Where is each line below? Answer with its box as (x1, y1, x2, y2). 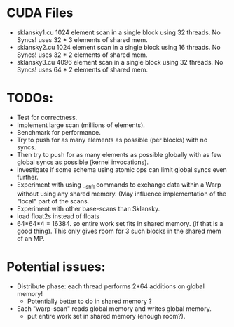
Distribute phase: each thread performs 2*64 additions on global (16, 282, 205, 291)
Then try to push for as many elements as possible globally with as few (16, 150, 222, 159)
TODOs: (6, 90, 54, 106)
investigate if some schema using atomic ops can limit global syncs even (16, 165, 227, 173)
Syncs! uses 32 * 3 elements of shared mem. (16, 35, 148, 44)
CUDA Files (6, 5, 74, 21)
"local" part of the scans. (16, 196, 90, 205)
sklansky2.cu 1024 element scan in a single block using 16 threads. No (16, 43, 221, 51)
